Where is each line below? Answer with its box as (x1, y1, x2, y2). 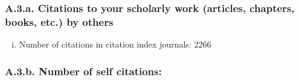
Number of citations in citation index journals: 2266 (19, 38, 211, 51)
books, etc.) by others (5, 14, 114, 29)
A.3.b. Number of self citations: (5, 63, 162, 78)
